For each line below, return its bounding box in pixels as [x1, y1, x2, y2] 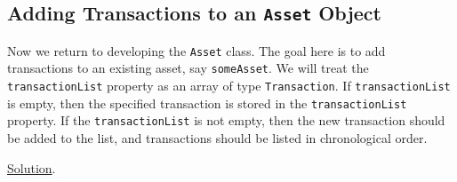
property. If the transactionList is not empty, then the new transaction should [7, 111, 445, 130]
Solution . [7, 158, 56, 177]
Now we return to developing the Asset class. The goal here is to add [7, 41, 386, 59]
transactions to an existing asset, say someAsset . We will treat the [7, 59, 369, 77]
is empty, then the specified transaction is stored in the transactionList [7, 93, 407, 112]
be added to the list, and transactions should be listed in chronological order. [7, 129, 428, 147]
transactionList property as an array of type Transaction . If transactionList [7, 76, 451, 95]
